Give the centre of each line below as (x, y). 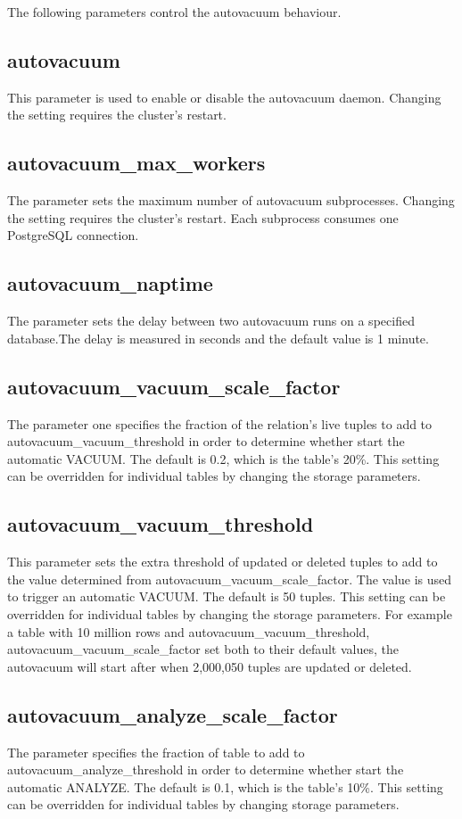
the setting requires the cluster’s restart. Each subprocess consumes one (203, 217)
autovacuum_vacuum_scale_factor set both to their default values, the (203, 649)
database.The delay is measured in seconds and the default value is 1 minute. (218, 338)
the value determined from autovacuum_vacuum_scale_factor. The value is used (230, 579)
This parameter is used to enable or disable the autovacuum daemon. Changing (224, 97)
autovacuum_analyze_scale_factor (173, 714)
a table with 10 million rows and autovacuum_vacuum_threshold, (189, 631)
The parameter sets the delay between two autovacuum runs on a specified (211, 321)
